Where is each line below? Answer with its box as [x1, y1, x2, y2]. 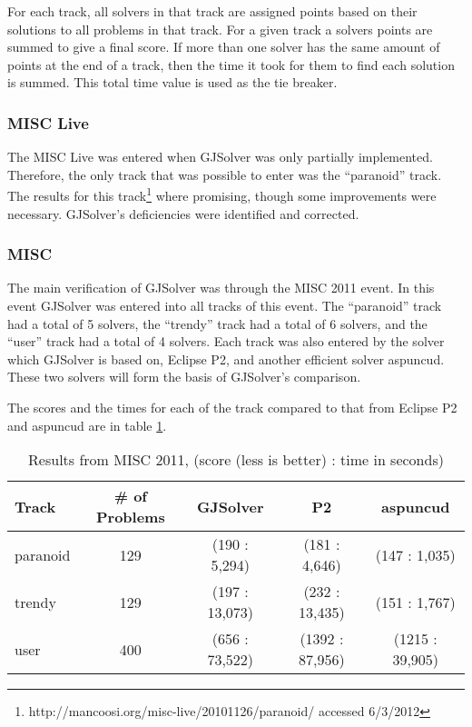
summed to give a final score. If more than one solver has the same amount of [7, 37, 440, 56]
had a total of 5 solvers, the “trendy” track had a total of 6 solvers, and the [7, 314, 428, 333]
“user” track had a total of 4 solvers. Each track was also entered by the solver [7, 332, 445, 351]
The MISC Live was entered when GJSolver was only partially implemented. [7, 147, 433, 166]
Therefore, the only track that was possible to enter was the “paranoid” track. [7, 164, 442, 184]
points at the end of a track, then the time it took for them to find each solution [7, 55, 455, 74]
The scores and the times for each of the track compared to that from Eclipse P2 [7, 398, 457, 416]
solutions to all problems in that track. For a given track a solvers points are [7, 19, 433, 38]
